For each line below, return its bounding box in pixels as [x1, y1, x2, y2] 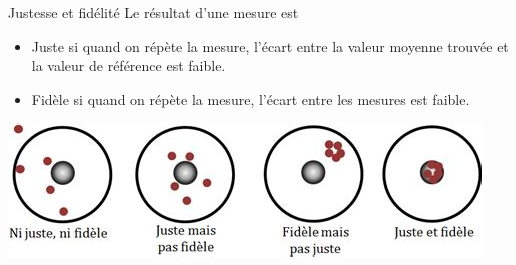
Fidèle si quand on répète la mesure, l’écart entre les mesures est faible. [31, 88, 470, 109]
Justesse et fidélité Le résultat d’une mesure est [8, 2, 299, 22]
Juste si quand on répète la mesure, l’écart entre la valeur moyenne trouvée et [31, 35, 509, 56]
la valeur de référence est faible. [31, 55, 226, 76]
